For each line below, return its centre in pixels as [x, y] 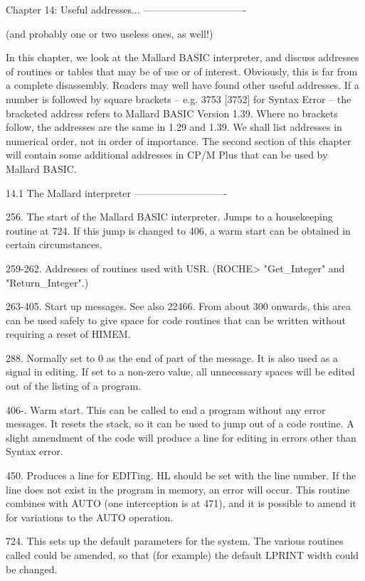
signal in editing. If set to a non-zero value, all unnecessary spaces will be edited [180, 372]
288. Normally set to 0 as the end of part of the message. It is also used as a [172, 357]
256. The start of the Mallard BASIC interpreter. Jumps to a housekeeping [169, 217]
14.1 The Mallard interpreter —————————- [117, 192]
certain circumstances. [54, 244]
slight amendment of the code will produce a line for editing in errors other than [181, 437]
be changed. [32, 569]
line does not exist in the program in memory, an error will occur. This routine [178, 489]
